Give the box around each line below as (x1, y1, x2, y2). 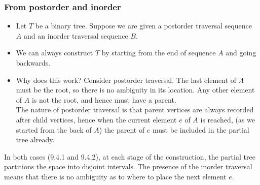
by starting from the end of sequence (101, 47, 216, 58)
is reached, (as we (200, 114, 255, 125)
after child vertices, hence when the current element (16, 114, 177, 125)
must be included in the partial (153, 124, 249, 135)
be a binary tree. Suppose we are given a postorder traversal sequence (35, 20, 252, 31)
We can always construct (16, 47, 93, 58)
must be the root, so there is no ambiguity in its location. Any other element (16, 84, 255, 95)
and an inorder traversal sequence (23, 30, 128, 41)
